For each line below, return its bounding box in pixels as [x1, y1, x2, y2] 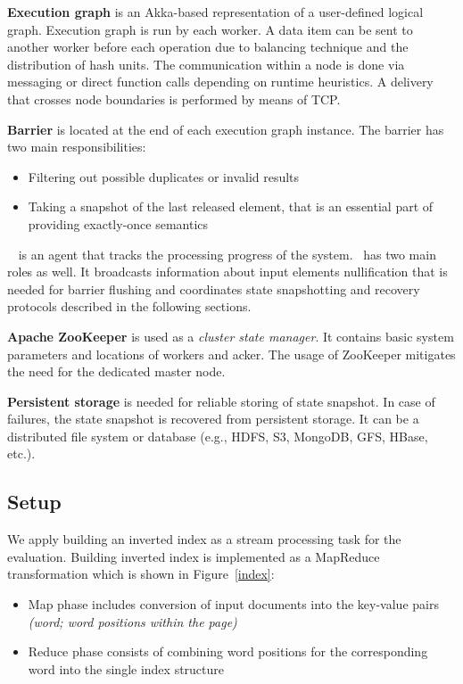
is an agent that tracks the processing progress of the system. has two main [18, 244, 436, 263]
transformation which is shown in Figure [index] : [7, 565, 275, 583]
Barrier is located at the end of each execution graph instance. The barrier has [7, 119, 444, 138]
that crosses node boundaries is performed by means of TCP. [7, 89, 341, 108]
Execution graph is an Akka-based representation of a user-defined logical [7, 3, 424, 21]
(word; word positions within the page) [28, 612, 237, 630]
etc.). [7, 444, 36, 463]
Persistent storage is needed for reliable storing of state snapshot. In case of [7, 391, 435, 410]
